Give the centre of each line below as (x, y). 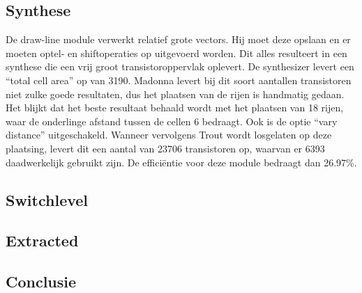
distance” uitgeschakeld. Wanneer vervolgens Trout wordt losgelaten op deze (169, 135)
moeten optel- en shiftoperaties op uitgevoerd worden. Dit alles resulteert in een (176, 53)
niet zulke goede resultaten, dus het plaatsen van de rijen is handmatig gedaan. (175, 94)
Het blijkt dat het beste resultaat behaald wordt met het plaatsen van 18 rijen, (175, 108)
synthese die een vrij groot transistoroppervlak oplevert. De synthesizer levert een (180, 66)
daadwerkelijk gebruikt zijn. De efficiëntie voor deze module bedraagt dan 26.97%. (181, 162)
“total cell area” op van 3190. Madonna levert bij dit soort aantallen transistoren (179, 80)
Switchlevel (47, 199)
